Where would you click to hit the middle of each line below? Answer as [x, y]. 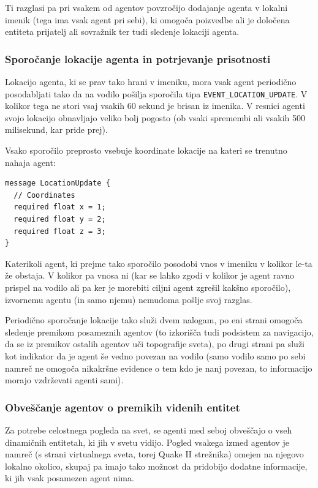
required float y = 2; [60, 219]
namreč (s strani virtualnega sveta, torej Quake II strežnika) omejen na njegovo [154, 454]
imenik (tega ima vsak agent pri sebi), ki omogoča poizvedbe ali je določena [147, 19]
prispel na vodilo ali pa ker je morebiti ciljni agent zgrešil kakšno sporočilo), [148, 287]
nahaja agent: [30, 162]
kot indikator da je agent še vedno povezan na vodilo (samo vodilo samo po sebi [155, 355]
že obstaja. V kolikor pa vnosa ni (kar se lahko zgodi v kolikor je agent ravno [150, 275]
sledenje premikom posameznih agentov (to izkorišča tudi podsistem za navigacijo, [159, 332]
